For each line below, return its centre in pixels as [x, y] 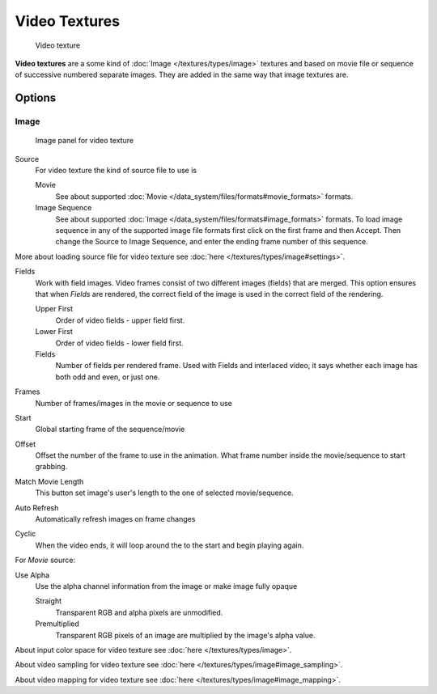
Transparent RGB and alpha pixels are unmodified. [139, 612]
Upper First [54, 309]
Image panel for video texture [84, 141]
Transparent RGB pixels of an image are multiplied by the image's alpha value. [185, 635]
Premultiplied [57, 624]
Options [36, 98]
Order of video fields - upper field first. [120, 320]
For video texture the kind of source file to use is [116, 171]
